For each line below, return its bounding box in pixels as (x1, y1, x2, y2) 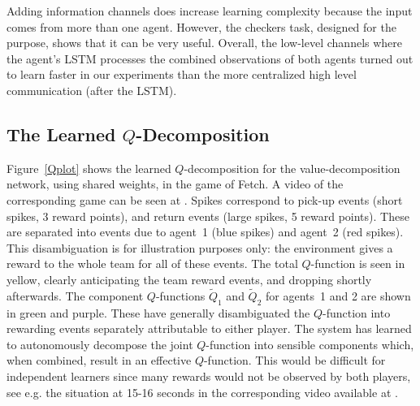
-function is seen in (310, 255, 405, 272)
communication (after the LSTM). (6, 81, 177, 98)
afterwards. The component (6, 287, 144, 304)
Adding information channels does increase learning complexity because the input (6, 2, 413, 19)
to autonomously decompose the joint (6, 335, 193, 352)
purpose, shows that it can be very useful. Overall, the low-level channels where (6, 34, 403, 51)
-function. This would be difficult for (203, 352, 386, 369)
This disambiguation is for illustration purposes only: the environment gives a (6, 239, 393, 256)
